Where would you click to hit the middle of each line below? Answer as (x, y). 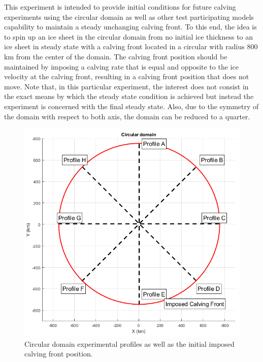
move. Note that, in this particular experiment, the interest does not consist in (126, 86)
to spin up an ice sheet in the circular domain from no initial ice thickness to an (129, 36)
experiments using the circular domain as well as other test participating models (129, 17)
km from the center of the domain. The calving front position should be (116, 56)
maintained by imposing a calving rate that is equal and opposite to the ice (121, 66)
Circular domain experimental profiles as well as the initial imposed (129, 343)
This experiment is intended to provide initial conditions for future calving (120, 7)
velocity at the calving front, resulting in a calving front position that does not (127, 76)
